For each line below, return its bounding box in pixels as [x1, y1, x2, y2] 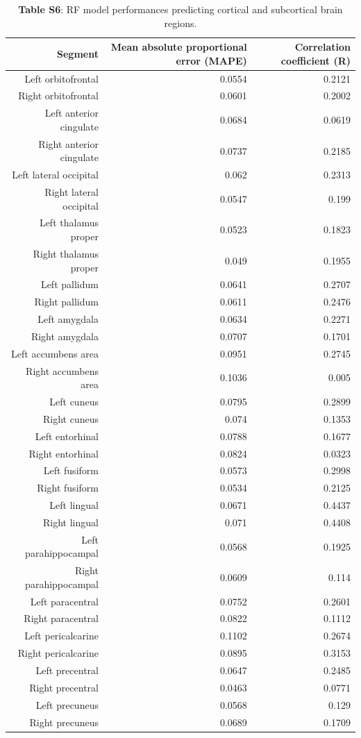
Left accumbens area [11, 346, 99, 360]
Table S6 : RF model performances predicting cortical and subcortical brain [18, 2, 343, 16]
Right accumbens [26, 363, 99, 378]
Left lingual [49, 498, 99, 512]
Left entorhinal [35, 428, 99, 443]
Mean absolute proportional [110, 40, 247, 54]
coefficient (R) [280, 53, 351, 67]
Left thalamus [39, 215, 99, 230]
